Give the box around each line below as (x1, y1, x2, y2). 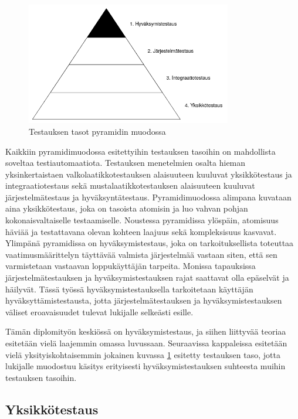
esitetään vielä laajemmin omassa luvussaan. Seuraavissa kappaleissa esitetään (5, 337, 287, 349)
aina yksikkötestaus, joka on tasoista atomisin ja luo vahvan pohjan (5, 202, 248, 214)
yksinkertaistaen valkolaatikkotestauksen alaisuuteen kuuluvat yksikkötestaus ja (5, 168, 292, 180)
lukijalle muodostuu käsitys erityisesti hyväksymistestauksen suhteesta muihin (5, 360, 286, 372)
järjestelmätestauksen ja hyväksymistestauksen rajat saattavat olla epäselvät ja (5, 271, 289, 284)
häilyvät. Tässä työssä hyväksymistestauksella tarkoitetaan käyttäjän (5, 282, 253, 295)
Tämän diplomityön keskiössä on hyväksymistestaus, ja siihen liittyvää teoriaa (5, 325, 286, 338)
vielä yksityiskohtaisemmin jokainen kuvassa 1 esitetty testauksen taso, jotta (5, 348, 280, 360)
